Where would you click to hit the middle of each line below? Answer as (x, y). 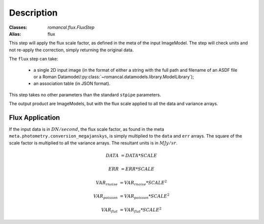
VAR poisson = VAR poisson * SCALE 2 (131, 196)
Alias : (15, 34)
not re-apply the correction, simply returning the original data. (71, 50)
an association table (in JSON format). (72, 83)
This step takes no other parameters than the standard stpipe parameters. (85, 95)
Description (33, 13)
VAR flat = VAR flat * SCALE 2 (131, 210)
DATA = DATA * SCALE (132, 155)
